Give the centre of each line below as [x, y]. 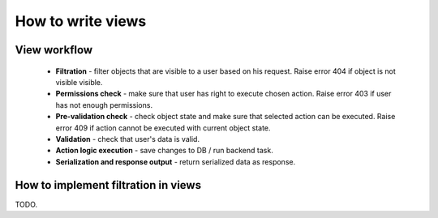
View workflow [54, 50]
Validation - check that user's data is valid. [128, 139]
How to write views [81, 21]
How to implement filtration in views [108, 185]
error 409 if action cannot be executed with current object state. [163, 128]
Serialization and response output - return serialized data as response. [176, 161]
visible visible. [79, 82]
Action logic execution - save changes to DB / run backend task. [164, 151]
